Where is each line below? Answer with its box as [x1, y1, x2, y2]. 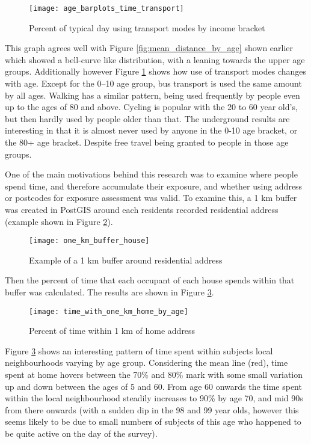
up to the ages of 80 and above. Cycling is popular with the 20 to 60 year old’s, [5, 100, 298, 113]
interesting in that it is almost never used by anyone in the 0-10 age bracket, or [5, 124, 298, 137]
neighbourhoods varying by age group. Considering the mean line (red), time [5, 356, 288, 369]
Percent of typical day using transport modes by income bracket [29, 21, 265, 34]
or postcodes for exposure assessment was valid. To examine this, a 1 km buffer [5, 191, 297, 204]
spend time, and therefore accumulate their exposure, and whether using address [5, 179, 303, 192]
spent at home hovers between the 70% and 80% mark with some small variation [5, 368, 303, 381]
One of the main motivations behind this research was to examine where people [5, 168, 298, 180]
